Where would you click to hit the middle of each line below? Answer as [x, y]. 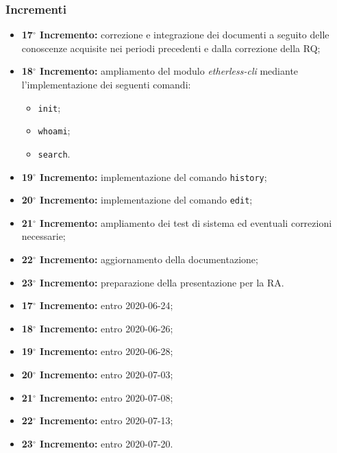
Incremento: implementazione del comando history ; [153, 176]
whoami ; [54, 131]
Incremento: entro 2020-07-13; [107, 420]
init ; [49, 107]
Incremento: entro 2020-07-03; [107, 375]
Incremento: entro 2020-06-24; [107, 305]
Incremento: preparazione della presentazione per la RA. [162, 282]
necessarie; [43, 236]
